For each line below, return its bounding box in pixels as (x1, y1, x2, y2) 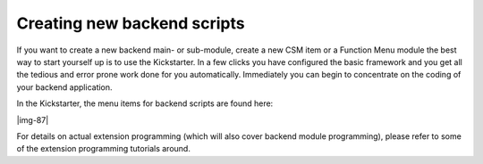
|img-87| (16, 114, 49, 125)
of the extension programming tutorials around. (16, 143, 191, 154)
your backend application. (16, 81, 113, 93)
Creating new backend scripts (16, 13, 245, 33)
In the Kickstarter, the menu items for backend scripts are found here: (16, 98, 274, 109)
